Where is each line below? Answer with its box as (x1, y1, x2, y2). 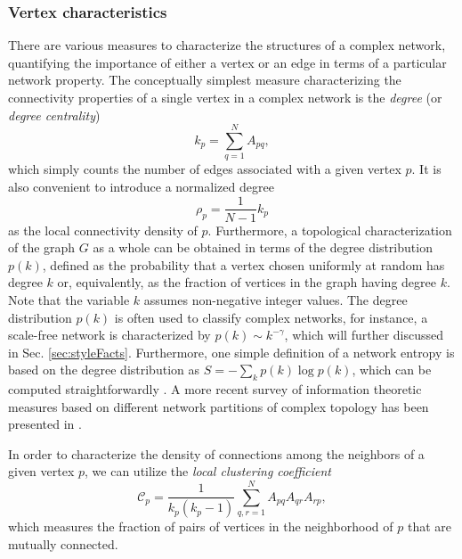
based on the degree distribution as (8, 360, 199, 379)
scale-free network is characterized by (8, 325, 211, 344)
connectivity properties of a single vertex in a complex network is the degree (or (8, 88, 442, 106)
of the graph (8, 238, 76, 257)
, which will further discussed (284, 325, 444, 344)
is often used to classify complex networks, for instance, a (114, 308, 428, 326)
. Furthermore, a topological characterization (207, 220, 452, 239)
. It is (411, 160, 442, 178)
